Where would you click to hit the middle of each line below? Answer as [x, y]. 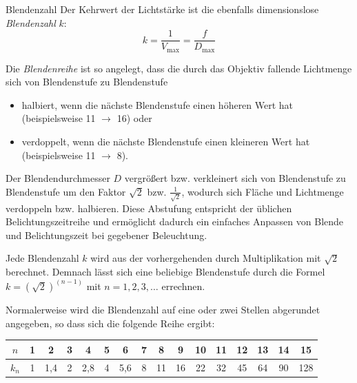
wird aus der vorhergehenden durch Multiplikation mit [206, 258]
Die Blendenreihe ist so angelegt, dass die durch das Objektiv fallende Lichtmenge [179, 68]
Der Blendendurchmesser [58, 178]
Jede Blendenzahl [42, 258]
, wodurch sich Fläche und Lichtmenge [263, 191]
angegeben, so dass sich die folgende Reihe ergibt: [110, 323]
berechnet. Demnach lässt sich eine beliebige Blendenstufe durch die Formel [165, 271]
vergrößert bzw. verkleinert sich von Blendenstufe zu [235, 178]
